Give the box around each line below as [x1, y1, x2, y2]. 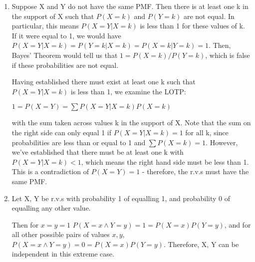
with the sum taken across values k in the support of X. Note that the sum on [11, 117, 251, 128]
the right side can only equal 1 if [11, 127, 112, 137]
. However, [206, 137, 238, 147]
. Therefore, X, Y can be [163, 239, 239, 249]
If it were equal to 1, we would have [11, 30, 121, 40]
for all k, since [185, 127, 229, 137]
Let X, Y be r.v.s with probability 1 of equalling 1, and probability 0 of [11, 193, 230, 203]
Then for [11, 219, 39, 230]
